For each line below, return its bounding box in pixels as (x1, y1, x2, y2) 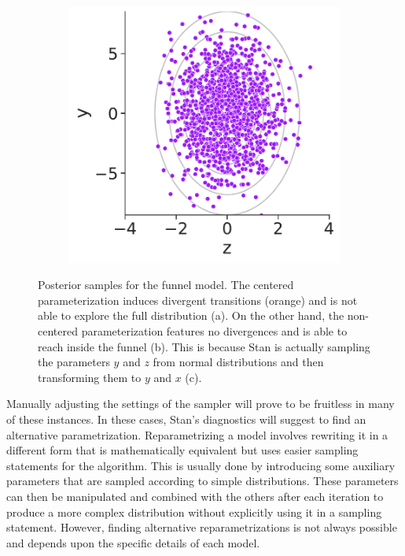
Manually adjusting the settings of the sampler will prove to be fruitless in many (6, 395, 395, 412)
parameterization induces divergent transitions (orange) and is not (38, 291, 358, 308)
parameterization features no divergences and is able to (81, 323, 348, 339)
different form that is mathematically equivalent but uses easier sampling (6, 442, 359, 458)
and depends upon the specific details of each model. (6, 534, 260, 550)
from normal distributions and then (153, 354, 324, 370)
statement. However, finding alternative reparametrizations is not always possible (6, 519, 397, 536)
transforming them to (38, 369, 142, 385)
